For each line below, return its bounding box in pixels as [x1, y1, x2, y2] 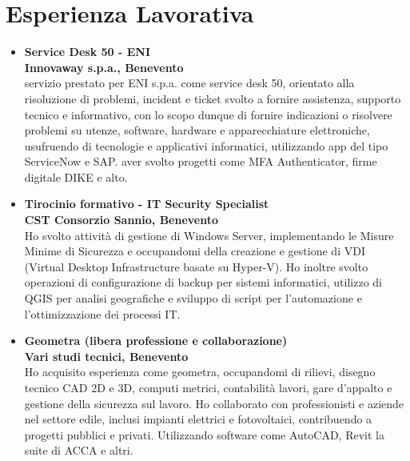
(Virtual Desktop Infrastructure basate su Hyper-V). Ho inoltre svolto [24, 258, 368, 275]
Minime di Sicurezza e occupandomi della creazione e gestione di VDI [24, 243, 365, 259]
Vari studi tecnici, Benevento [24, 347, 189, 364]
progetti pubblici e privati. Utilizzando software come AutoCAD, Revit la [24, 426, 384, 443]
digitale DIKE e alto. [24, 168, 128, 185]
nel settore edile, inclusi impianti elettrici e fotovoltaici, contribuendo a [24, 411, 372, 427]
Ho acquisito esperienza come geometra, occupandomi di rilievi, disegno [24, 363, 376, 380]
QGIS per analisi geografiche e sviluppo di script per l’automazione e [24, 290, 362, 307]
